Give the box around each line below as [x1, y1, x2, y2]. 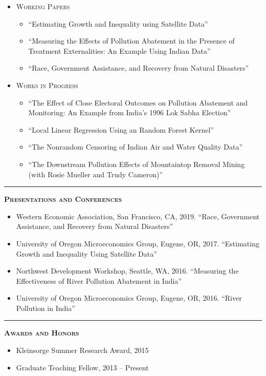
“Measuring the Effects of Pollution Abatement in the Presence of [28, 35, 235, 46]
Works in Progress [16, 79, 78, 90]
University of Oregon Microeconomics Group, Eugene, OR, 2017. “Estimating [16, 238, 259, 248]
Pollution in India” [16, 302, 75, 313]
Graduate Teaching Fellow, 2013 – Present [16, 362, 149, 372]
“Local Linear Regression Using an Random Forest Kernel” [28, 124, 214, 135]
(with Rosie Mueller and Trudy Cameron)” [28, 169, 163, 179]
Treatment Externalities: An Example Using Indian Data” [28, 45, 211, 56]
